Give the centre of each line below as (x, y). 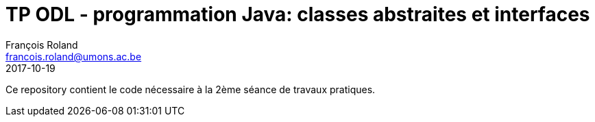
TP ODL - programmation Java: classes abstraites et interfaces (298, 14)
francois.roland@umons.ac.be (74, 56)
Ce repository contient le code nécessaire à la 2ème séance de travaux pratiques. (191, 89)
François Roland (42, 45)
